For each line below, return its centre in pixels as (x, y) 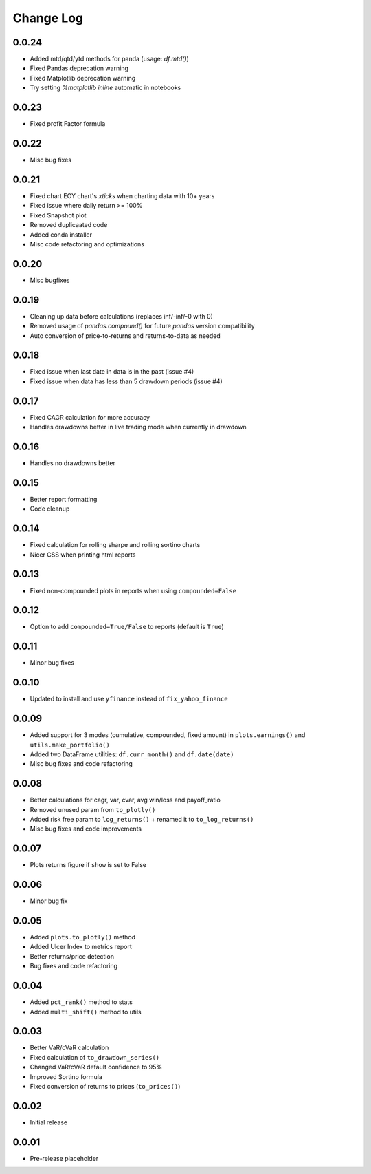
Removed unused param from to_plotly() (93, 809)
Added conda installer (61, 235)
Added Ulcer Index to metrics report (81, 947)
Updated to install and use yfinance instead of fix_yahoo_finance (129, 699)
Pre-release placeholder (64, 1158)
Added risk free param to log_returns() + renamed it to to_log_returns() (142, 819)
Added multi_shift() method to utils (86, 1012)
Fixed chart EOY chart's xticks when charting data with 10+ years (122, 195)
